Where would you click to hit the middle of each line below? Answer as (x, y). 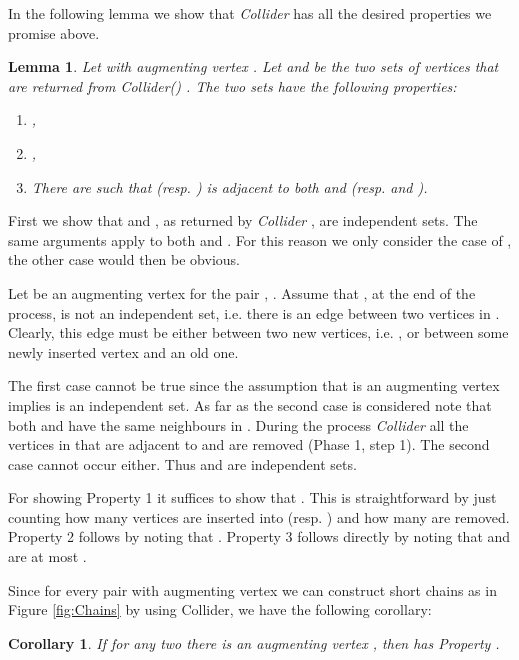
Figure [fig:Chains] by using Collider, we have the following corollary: (220, 609)
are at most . (47, 556)
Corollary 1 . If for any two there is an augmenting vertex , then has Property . (254, 642)
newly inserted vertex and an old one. (123, 351)
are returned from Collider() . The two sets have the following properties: (232, 85)
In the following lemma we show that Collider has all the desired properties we (250, 13)
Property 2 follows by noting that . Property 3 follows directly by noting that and (259, 536)
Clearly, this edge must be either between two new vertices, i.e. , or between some (258, 332)
